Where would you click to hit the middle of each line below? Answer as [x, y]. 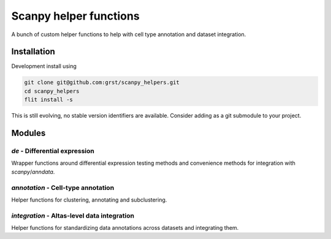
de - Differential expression [53, 151]
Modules [29, 133]
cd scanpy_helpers [52, 91]
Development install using [44, 66]
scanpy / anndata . [33, 172]
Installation [33, 52]
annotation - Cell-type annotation [63, 188]
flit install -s [49, 100]
